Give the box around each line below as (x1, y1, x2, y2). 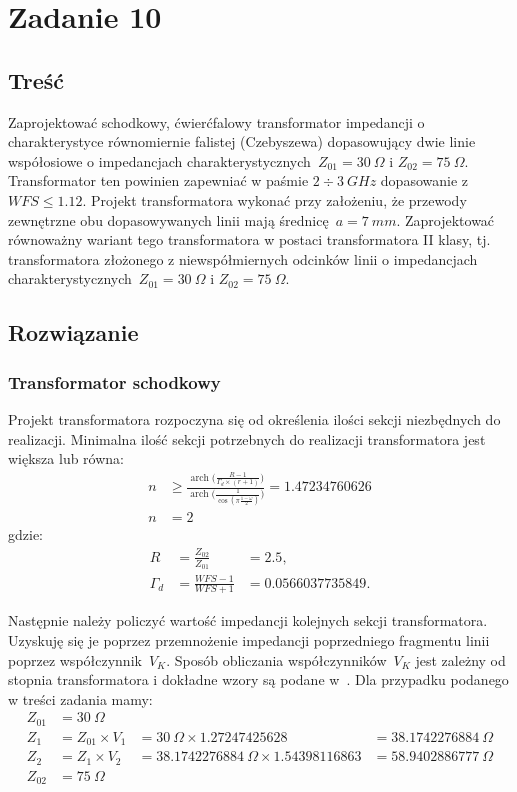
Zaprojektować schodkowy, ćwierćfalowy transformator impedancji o (8, 111, 425, 132)
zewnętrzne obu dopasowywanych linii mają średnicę (8, 209, 329, 230)
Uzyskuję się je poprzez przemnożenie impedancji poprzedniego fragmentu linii (8, 629, 490, 650)
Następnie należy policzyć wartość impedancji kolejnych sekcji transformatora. (8, 610, 488, 631)
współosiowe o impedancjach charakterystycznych (8, 150, 311, 171)
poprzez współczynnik (8, 649, 142, 670)
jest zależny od (415, 649, 506, 670)
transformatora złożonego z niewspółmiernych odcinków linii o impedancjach (8, 248, 478, 269)
